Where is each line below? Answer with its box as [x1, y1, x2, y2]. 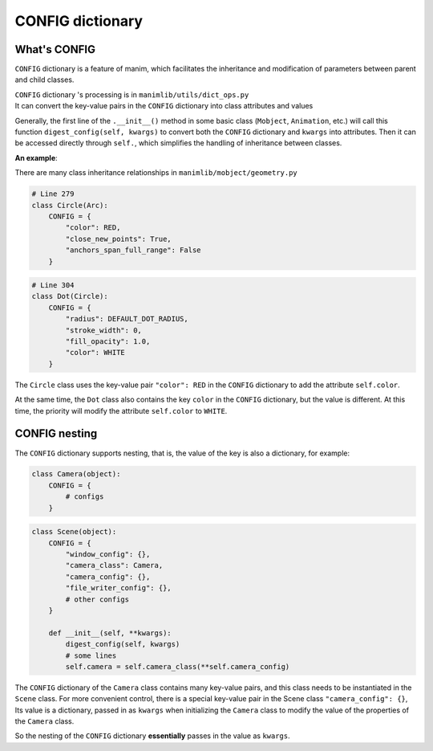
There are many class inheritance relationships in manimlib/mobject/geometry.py [14, 168, 298, 178]
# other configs [65, 594, 130, 604]
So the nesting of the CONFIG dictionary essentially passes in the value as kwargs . [14, 731, 290, 741]
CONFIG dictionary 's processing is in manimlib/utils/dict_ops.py [14, 89, 249, 100]
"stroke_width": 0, [65, 325, 142, 335]
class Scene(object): [31, 527, 117, 537]
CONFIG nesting [14, 427, 98, 441]
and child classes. [14, 75, 75, 84]
